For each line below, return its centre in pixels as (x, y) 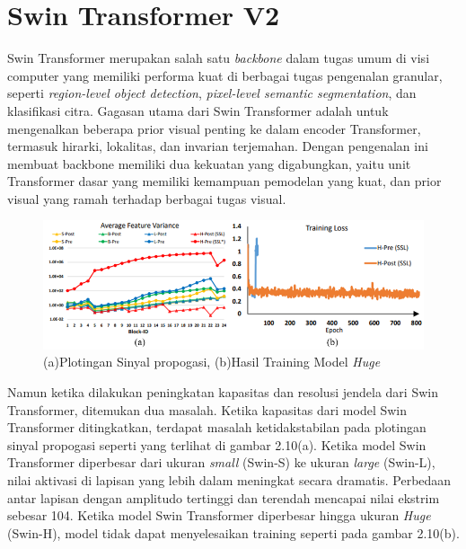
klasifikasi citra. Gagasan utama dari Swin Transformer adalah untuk (198, 110)
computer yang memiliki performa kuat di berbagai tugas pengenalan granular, (225, 75)
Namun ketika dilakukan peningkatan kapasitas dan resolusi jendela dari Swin (223, 391)
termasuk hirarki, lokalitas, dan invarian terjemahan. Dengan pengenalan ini (218, 146)
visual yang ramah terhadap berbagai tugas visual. (147, 198)
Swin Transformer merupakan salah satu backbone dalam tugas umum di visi (219, 58)
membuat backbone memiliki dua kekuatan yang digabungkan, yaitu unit (209, 163)
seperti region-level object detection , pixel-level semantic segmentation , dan (212, 93)
